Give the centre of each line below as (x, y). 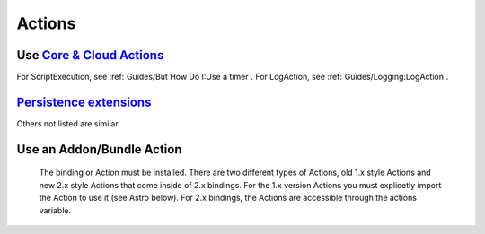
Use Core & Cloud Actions (90, 55)
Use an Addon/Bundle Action (99, 149)
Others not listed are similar (67, 123)
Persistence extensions (84, 102)
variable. (55, 210)
